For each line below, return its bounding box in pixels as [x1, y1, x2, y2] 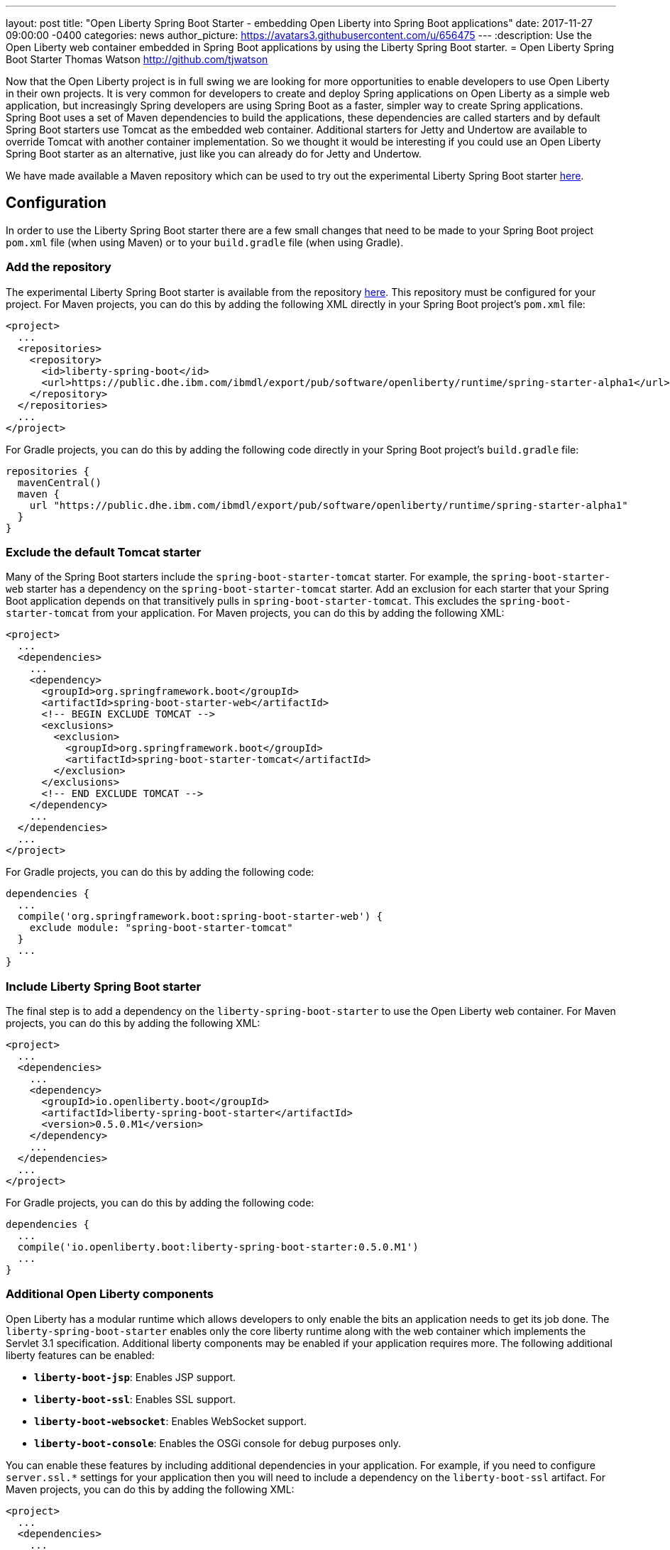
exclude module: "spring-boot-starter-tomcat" [29, 922, 293, 934]
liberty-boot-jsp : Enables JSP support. [34, 1370, 236, 1383]
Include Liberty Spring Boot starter [6, 979, 202, 994]
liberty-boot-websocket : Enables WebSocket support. [34, 1414, 307, 1427]
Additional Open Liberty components [6, 1287, 214, 1302]
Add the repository [6, 260, 111, 275]
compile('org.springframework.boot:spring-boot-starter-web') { [17, 911, 383, 923]
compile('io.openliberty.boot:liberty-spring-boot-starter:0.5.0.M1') [17, 1241, 419, 1253]
